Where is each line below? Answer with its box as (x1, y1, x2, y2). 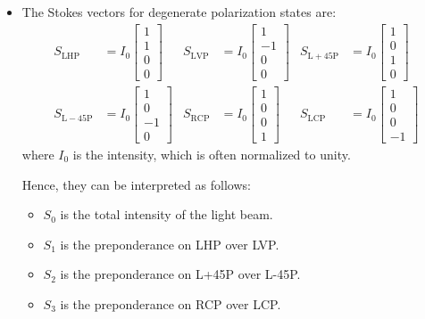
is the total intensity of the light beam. (60, 205, 273, 224)
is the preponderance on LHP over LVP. (60, 234, 279, 253)
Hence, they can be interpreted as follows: (21, 175, 251, 193)
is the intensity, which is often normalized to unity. (72, 144, 351, 163)
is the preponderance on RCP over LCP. (60, 294, 281, 313)
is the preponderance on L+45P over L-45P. (60, 265, 301, 283)
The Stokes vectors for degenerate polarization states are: (21, 3, 337, 20)
